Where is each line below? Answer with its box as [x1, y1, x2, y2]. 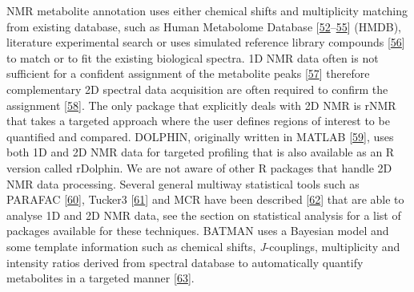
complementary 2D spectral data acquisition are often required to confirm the [6, 80, 388, 97]
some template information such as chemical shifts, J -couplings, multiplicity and [6, 237, 400, 254]
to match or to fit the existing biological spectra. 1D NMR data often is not [6, 49, 379, 66]
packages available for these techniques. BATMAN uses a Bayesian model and [6, 222, 389, 239]
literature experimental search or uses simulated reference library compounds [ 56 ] [6, 34, 405, 51]
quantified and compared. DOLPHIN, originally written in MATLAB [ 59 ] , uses [6, 128, 394, 144]
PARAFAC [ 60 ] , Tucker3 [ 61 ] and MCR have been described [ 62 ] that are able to [6, 191, 404, 208]
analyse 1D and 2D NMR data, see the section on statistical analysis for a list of [6, 206, 401, 223]
